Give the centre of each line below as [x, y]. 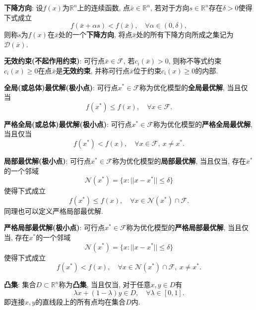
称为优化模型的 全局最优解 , [182, 87]
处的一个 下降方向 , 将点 [95, 34]
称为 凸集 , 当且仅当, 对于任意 [105, 284]
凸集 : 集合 [20, 284]
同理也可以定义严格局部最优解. [54, 211]
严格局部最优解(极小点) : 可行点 [55, 227]
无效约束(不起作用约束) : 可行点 [55, 61]
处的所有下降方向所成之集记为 [185, 34]
